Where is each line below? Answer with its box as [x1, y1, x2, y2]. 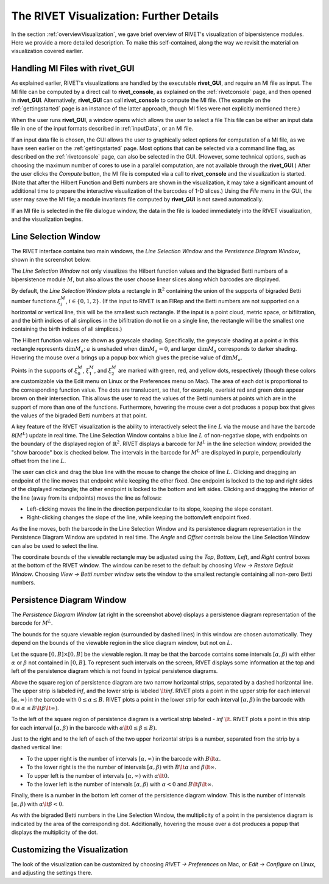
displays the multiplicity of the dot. [11, 828, 98, 836]
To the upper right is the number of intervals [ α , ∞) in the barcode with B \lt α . [26, 755, 221, 762]
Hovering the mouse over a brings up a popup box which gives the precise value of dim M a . [11, 354, 243, 362]
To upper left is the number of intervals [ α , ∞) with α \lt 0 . [26, 772, 169, 779]
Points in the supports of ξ [11, 367, 78, 374]
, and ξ [94, 367, 112, 374]
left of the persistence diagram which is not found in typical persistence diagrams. [11, 667, 218, 675]
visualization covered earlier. [11, 48, 83, 55]
